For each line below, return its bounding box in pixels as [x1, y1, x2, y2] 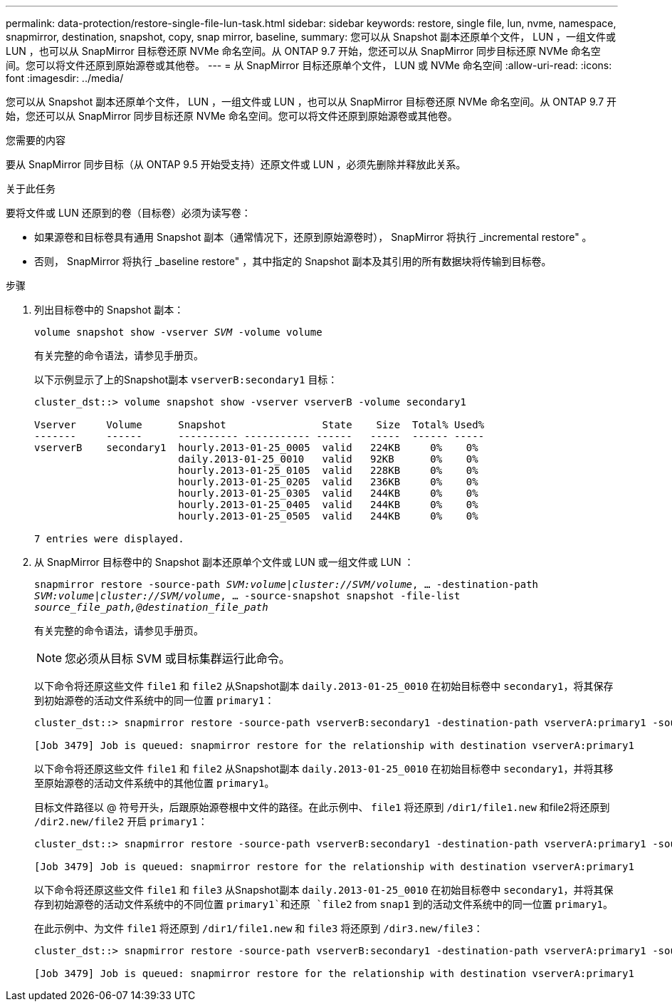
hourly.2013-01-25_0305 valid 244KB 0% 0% [178, 487, 478, 499]
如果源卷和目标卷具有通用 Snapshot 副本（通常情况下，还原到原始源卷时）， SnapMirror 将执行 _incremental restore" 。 [34, 231, 592, 243]
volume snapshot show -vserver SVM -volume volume [34, 326, 322, 338]
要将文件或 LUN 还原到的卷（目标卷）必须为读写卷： [6, 207, 251, 219]
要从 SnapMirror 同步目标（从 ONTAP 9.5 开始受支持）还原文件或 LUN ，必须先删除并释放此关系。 [6, 158, 466, 170]
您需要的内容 [6, 134, 65, 146]
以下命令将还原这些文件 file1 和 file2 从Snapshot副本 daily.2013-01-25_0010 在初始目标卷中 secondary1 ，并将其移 [34, 763, 614, 775]
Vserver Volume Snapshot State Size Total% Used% [34, 419, 485, 430]
